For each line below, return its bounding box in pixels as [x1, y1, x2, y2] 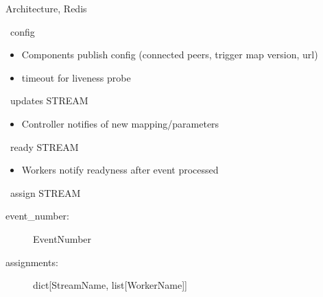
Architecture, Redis [5, 1, 87, 15]
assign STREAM [10, 185, 81, 200]
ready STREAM [10, 139, 79, 154]
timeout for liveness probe [21, 70, 131, 84]
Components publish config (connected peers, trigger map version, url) [21, 47, 318, 62]
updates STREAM [10, 93, 88, 108]
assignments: [5, 254, 58, 269]
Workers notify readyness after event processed [21, 163, 219, 177]
